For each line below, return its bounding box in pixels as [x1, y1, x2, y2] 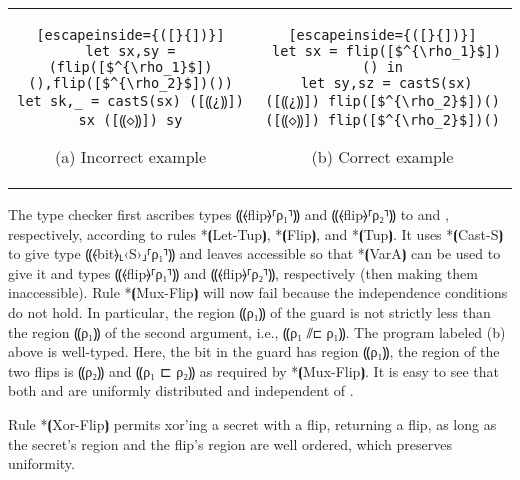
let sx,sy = [85, 43, 176, 59]
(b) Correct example [311, 145, 454, 168]
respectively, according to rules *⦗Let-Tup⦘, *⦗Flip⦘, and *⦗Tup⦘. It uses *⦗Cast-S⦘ [8, 223, 504, 244]
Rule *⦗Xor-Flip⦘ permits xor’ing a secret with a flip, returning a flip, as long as [8, 413, 497, 434]
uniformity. [8, 453, 75, 474]
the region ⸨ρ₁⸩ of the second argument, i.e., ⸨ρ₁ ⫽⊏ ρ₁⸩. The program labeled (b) [8, 321, 506, 342]
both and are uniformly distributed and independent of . [8, 380, 354, 401]
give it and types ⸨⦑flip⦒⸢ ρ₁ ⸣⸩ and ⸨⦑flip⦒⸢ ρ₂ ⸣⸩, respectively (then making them [8, 262, 478, 283]
